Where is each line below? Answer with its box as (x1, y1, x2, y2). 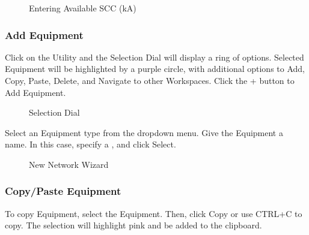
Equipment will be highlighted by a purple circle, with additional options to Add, (5, 62, 305, 75)
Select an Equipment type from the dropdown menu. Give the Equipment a (5, 126, 283, 138)
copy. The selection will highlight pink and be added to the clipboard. (5, 219, 262, 231)
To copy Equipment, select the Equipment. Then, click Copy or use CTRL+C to (5, 207, 302, 219)
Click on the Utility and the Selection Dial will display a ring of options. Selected (5, 50, 304, 63)
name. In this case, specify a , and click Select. (5, 138, 176, 150)
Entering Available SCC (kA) (29, 2, 136, 14)
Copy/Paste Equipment (5, 183, 121, 198)
